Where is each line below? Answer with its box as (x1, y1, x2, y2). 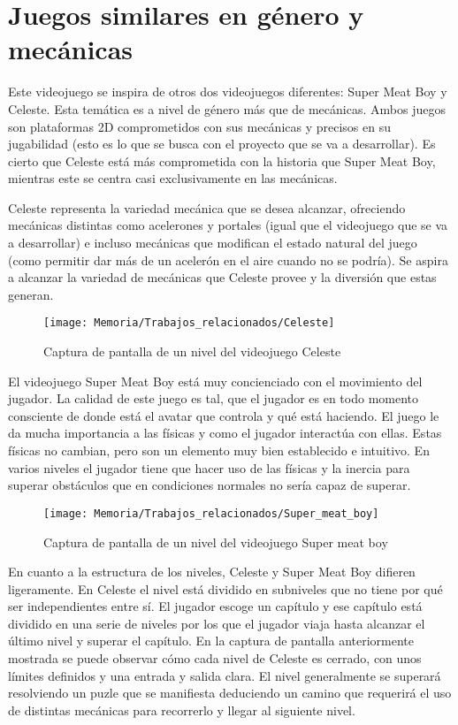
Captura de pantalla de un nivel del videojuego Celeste (43, 342, 341, 361)
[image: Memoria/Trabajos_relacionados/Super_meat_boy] (43, 507, 379, 520)
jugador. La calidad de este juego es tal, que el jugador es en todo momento (8, 389, 419, 408)
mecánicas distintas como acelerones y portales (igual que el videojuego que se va (8, 216, 448, 234)
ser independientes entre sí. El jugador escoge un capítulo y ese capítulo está (8, 597, 423, 615)
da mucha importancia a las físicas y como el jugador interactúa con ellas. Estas (8, 424, 442, 442)
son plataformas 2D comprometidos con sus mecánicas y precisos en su (8, 117, 391, 135)
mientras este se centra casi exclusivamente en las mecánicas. (8, 169, 338, 187)
